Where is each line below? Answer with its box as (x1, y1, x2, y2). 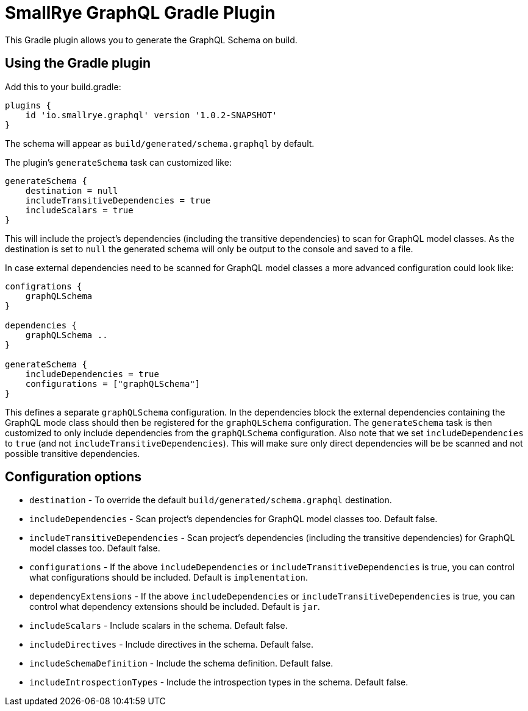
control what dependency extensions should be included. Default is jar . (29, 601, 320, 612)
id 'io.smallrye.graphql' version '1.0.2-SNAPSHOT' (25, 110, 277, 120)
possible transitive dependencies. (5, 448, 140, 459)
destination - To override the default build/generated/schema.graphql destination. (29, 495, 392, 506)
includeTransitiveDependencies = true (25, 195, 211, 205)
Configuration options (5, 469, 142, 485)
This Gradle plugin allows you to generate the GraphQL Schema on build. (5, 34, 298, 45)
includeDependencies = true (25, 369, 159, 379)
